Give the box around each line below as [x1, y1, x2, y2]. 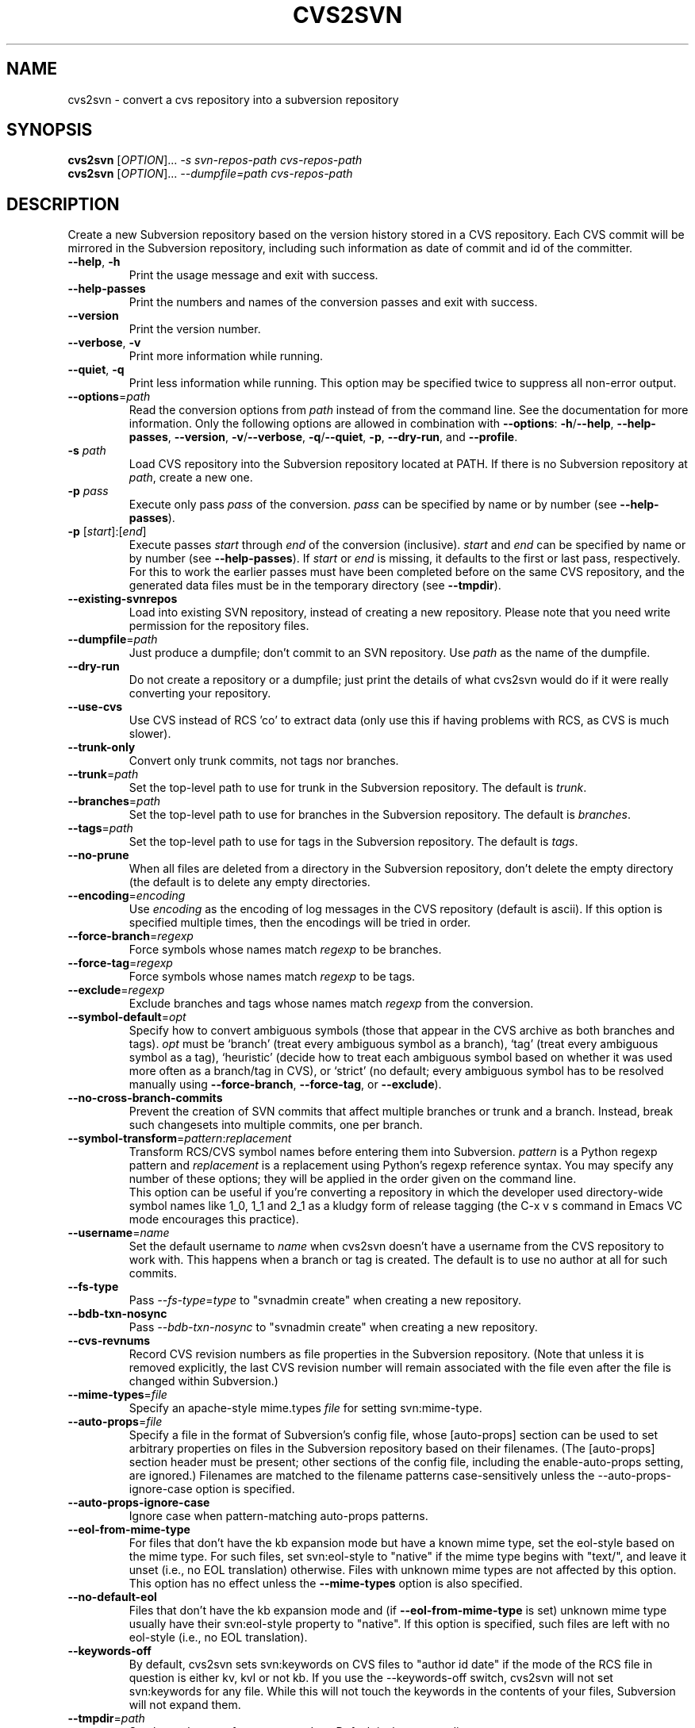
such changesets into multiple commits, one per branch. [129, 1118, 423, 1132]
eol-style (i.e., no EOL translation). [129, 1630, 308, 1645]
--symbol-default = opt [67, 1010, 186, 1024]
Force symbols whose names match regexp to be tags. [129, 970, 416, 984]
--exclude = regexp [67, 983, 165, 997]
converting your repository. [129, 686, 271, 701]
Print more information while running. [129, 349, 324, 363]
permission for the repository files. [129, 619, 309, 633]
